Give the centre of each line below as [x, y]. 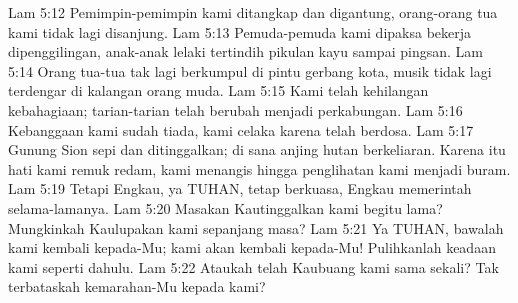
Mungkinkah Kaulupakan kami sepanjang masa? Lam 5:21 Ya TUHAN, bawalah [256, 227]
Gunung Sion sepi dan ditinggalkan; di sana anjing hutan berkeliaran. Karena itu [257, 149]
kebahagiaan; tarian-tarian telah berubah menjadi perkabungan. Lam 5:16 [235, 109]
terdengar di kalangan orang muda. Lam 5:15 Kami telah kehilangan [218, 90]
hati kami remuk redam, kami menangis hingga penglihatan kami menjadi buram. [259, 168]
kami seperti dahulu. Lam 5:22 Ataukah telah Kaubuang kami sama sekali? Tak [253, 266]
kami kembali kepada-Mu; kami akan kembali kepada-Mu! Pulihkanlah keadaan [252, 247]
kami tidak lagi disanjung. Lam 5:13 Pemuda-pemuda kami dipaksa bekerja [240, 31]
